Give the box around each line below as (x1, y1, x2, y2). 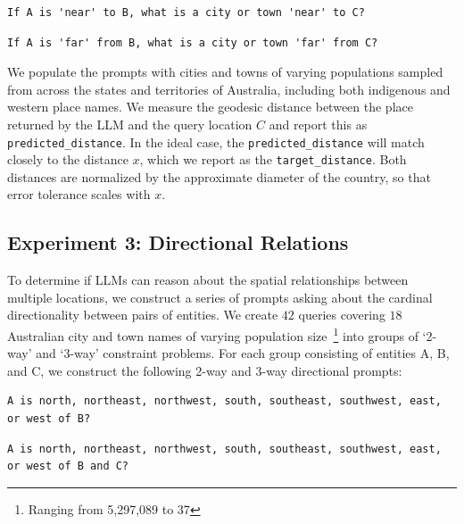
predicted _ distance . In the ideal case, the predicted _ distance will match (7, 132, 425, 151)
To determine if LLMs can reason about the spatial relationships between (7, 270, 409, 289)
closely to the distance (7, 150, 128, 169)
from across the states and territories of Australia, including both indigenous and (7, 79, 451, 98)
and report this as (269, 114, 368, 133)
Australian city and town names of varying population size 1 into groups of (7, 324, 418, 345)
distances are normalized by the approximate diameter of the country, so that (7, 167, 431, 186)
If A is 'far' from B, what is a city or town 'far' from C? (7, 36, 378, 49)
